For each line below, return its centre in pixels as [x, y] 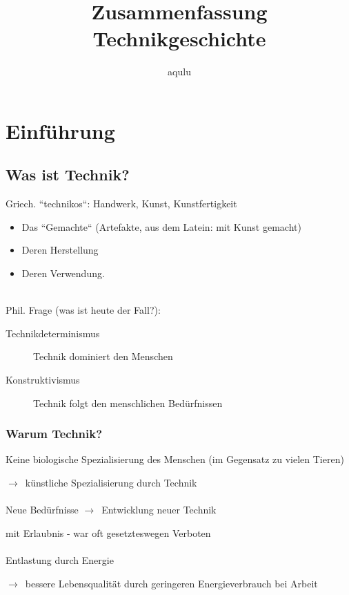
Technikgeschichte [179, 38]
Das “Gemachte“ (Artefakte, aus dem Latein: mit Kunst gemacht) [161, 226]
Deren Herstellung [60, 250]
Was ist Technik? [68, 174]
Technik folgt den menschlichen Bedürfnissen [128, 403]
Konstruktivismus [43, 380]
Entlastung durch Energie [60, 560]
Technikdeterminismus [53, 333]
